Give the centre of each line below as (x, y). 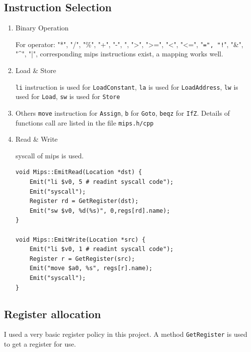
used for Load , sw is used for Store (68, 96)
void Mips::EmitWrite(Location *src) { (80, 239)
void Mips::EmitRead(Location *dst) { (79, 172)
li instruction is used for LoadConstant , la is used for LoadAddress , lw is (127, 87)
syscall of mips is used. (50, 155)
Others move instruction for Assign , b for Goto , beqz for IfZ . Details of (123, 113)
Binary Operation (42, 28)
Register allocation (52, 314)
